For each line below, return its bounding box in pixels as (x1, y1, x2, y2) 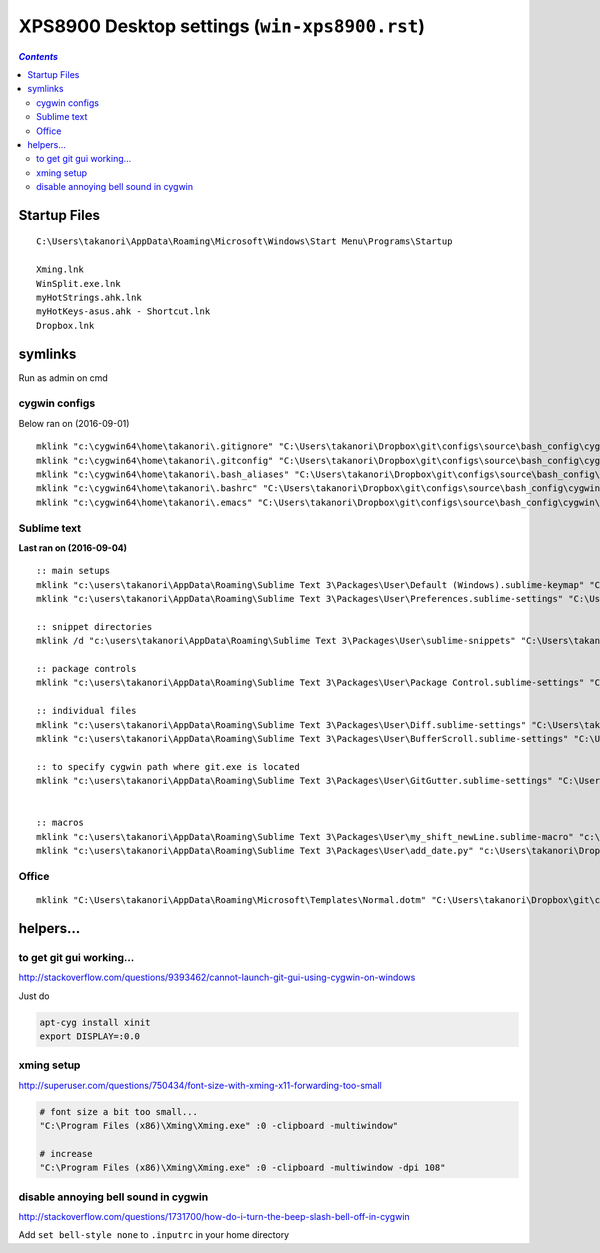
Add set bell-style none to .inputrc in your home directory (18, 1229, 290, 1241)
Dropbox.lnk (36, 320, 95, 331)
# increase (39, 1148, 93, 1159)
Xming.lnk (36, 264, 84, 275)
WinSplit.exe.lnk (36, 278, 121, 289)
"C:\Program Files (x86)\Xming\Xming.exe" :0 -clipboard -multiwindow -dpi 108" (39, 1162, 446, 1174)
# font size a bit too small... (39, 1106, 199, 1117)
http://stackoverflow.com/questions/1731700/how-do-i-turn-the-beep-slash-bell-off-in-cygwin (18, 1211, 410, 1223)
